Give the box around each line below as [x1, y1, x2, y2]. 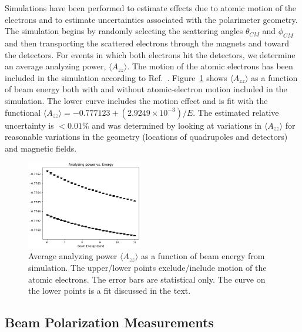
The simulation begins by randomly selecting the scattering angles [5, 25, 243, 37]
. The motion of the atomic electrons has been [127, 60, 293, 72]
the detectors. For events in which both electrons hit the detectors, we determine [5, 48, 296, 61]
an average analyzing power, [5, 60, 106, 72]
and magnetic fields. [5, 142, 77, 154]
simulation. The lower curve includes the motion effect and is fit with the [5, 94, 268, 106]
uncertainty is [5, 119, 54, 131]
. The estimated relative [193, 106, 279, 118]
